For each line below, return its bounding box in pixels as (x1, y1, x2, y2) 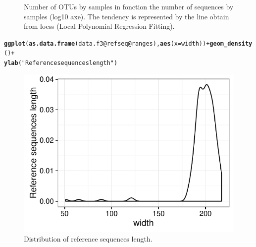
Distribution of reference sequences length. (24, 234, 153, 244)
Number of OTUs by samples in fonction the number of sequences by (24, 1, 234, 11)
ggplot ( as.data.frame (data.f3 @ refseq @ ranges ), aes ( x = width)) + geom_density (4, 40, 253, 47)
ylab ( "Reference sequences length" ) (4, 60, 118, 67)
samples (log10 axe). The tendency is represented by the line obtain (24, 11, 229, 21)
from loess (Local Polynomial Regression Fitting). (24, 21, 175, 31)
